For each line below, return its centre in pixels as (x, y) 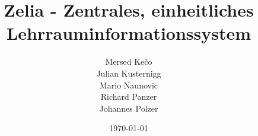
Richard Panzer (129, 97)
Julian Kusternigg (129, 73)
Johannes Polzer (129, 108)
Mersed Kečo (129, 61)
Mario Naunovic (129, 85)
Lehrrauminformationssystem (129, 33)
